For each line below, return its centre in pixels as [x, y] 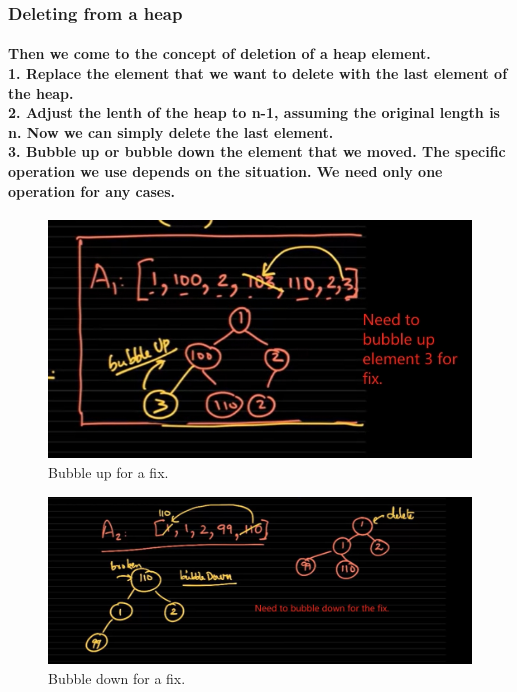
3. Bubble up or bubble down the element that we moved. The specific [257, 151]
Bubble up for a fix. [108, 472]
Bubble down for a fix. [117, 677]
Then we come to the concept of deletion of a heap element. [219, 53]
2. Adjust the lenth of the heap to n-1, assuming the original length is [254, 112]
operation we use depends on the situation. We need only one [225, 171]
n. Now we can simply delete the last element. [171, 131]
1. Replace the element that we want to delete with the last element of [258, 73]
